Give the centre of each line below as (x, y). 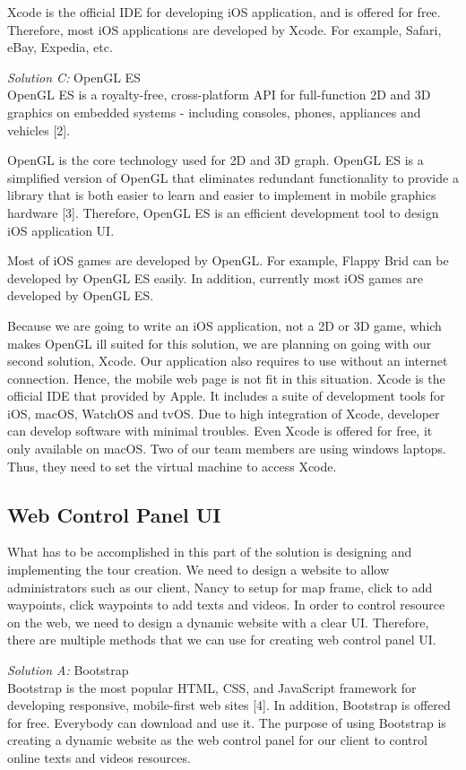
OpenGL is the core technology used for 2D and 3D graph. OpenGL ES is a (216, 160)
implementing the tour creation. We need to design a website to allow (198, 570)
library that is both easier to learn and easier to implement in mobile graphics (222, 195)
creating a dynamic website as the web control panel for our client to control (217, 740)
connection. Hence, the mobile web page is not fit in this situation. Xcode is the (226, 378)
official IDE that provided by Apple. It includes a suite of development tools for (226, 396)
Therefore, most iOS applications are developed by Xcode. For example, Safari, (224, 29)
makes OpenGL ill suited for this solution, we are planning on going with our (220, 343)
